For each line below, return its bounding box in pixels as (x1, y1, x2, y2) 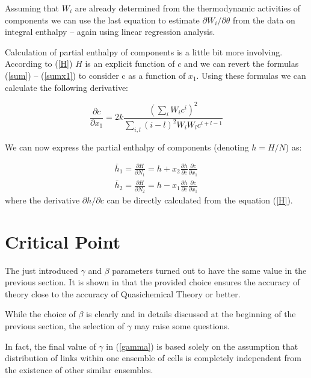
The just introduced (5, 264, 78, 276)
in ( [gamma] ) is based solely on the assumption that (106, 339, 298, 352)
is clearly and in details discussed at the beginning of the (86, 308, 296, 320)
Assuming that (5, 2, 59, 14)
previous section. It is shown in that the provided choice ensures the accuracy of (5, 276, 300, 288)
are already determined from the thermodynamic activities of (75, 2, 301, 14)
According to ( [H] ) (5, 57, 73, 70)
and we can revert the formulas (183, 57, 299, 70)
